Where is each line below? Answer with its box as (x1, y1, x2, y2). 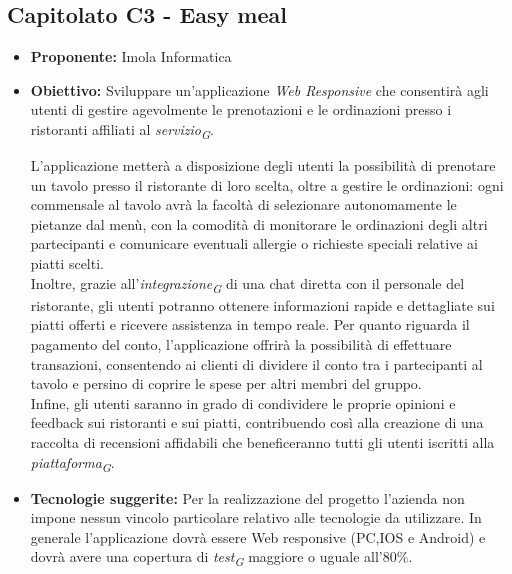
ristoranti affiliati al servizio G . (30, 118, 214, 142)
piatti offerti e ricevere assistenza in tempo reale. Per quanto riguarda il (30, 314, 470, 335)
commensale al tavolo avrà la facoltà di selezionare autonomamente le (30, 194, 457, 215)
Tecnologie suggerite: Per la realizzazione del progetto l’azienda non (30, 487, 465, 508)
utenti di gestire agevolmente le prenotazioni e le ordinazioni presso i (30, 99, 452, 120)
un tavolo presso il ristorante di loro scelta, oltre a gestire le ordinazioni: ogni (30, 174, 504, 195)
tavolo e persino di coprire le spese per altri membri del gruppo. (30, 373, 422, 394)
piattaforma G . (30, 451, 115, 475)
